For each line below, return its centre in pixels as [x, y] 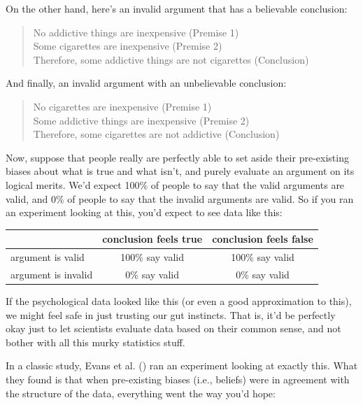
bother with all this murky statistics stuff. [95, 342]
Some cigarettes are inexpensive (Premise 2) [128, 46]
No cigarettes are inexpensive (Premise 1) [122, 106]
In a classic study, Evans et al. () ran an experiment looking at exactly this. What [182, 365]
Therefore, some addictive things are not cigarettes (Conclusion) [171, 59]
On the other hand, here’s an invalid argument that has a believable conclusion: [177, 8]
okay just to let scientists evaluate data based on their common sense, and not [173, 328]
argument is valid [48, 257]
